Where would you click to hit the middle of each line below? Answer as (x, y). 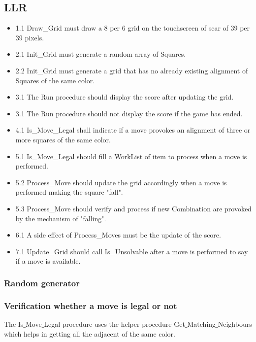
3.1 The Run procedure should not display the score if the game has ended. (129, 113)
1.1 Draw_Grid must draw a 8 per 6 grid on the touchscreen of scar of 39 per (133, 28)
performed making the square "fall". (69, 192)
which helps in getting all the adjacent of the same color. (90, 333)
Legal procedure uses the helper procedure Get (114, 324)
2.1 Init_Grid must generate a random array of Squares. (101, 54)
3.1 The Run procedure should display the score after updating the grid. (125, 97)
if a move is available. (48, 261)
